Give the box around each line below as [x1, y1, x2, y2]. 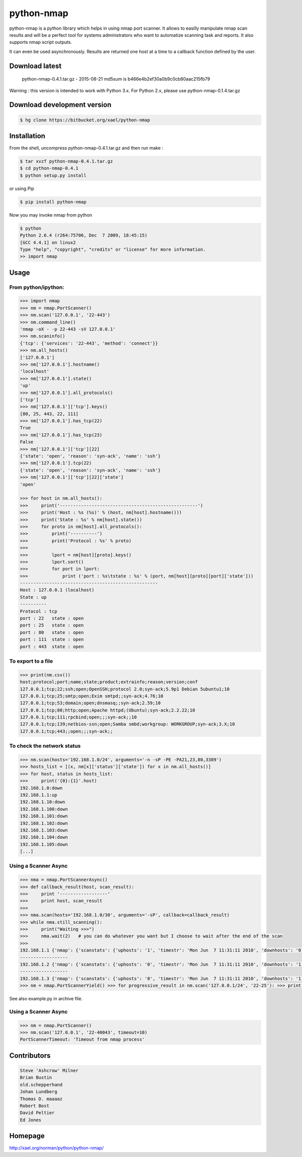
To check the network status [9, 742, 81, 749]
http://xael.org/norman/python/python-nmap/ [9, 1145, 104, 1151]
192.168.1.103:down [20, 827, 68, 833]
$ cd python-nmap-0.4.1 [20, 165, 79, 171]
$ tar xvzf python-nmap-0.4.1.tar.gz [20, 159, 113, 164]
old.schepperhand [20, 1081, 63, 1087]
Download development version [9, 101, 112, 109]
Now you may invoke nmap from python [9, 212, 93, 218]
